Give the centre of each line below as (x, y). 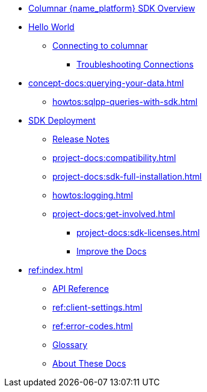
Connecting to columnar (100, 46)
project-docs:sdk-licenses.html (138, 232)
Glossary (70, 345)
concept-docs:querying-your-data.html (106, 83)
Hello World (51, 27)
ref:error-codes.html (93, 326)
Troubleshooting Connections (135, 64)
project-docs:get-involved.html (114, 214)
